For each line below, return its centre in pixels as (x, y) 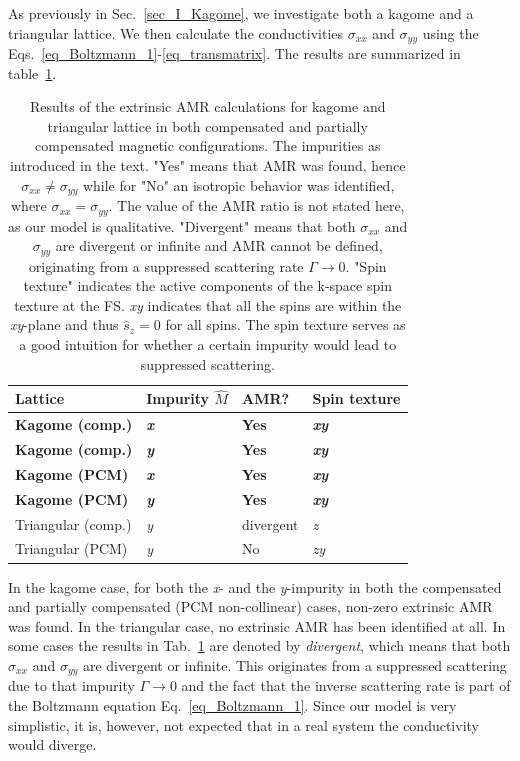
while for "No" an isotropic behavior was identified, (238, 184)
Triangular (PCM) (71, 548)
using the (450, 32)
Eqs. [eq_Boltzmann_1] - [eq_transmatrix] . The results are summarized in (234, 53)
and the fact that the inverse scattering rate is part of (346, 685)
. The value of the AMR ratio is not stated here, (256, 205)
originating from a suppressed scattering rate (166, 265)
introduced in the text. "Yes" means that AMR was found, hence (207, 165)
